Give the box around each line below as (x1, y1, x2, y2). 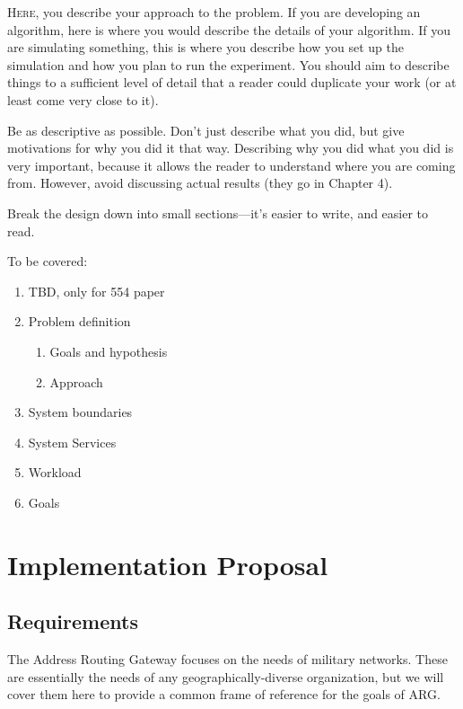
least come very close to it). (7, 90, 159, 109)
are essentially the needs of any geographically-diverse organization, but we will (7, 667, 444, 686)
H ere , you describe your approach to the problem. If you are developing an (7, 3, 421, 21)
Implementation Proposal (7, 545, 328, 582)
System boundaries (28, 403, 133, 421)
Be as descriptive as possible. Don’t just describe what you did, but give (7, 120, 405, 139)
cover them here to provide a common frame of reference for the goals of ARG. (7, 685, 441, 704)
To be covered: (7, 252, 88, 270)
